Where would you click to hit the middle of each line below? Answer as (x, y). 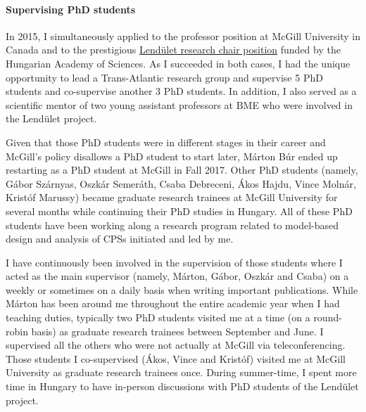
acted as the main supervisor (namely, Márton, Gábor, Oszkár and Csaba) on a (177, 276)
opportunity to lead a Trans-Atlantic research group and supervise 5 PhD (164, 77)
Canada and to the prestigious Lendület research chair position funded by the (173, 50)
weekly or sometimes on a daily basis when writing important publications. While (182, 289)
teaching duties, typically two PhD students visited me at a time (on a (158, 317)
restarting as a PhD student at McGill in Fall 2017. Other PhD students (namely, (182, 170)
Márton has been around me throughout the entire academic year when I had (173, 303)
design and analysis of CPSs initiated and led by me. (120, 239)
